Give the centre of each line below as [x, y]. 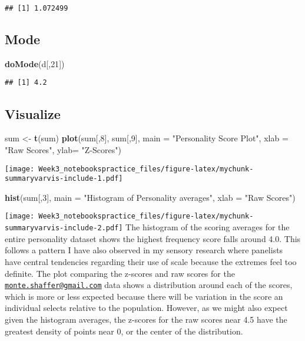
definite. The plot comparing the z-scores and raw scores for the [120, 273]
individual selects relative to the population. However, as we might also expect [146, 308]
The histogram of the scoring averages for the [208, 227]
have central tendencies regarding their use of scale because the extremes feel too [151, 261]
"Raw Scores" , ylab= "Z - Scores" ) [63, 149]
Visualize [33, 113]
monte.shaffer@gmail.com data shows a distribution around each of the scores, [149, 285]
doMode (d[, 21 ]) [35, 63]
